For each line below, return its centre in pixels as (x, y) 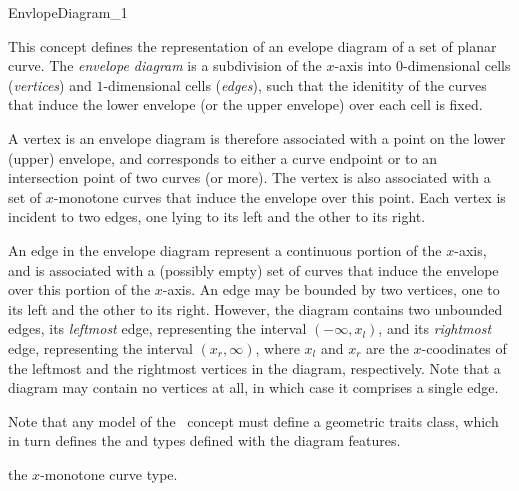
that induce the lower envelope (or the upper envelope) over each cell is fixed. (245, 104)
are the (387, 347)
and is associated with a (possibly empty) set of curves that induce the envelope (253, 269)
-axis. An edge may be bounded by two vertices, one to (331, 289)
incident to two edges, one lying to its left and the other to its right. (217, 216)
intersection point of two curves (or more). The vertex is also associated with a (249, 177)
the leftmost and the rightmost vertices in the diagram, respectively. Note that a (254, 367)
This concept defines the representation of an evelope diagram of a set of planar (252, 45)
